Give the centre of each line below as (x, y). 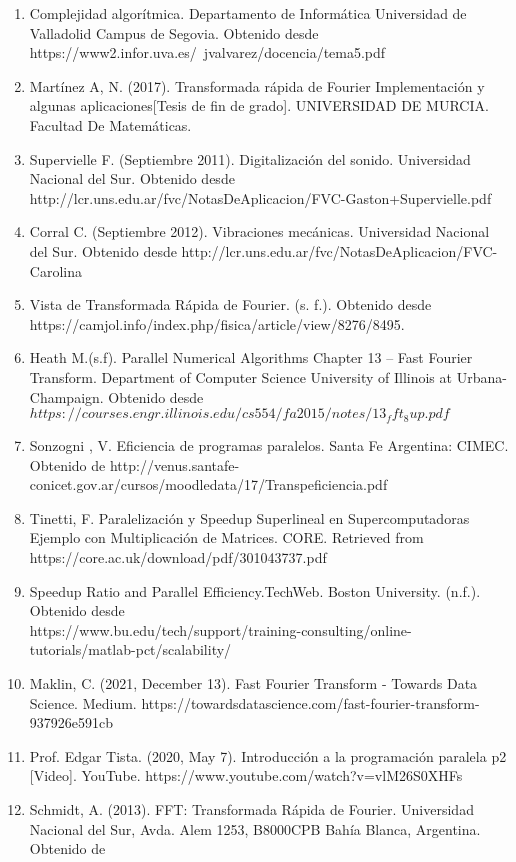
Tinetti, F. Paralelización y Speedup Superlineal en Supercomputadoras (249, 517)
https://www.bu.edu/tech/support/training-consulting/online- (220, 629)
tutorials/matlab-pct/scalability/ (130, 649)
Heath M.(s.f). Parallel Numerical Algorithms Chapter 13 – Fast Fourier (251, 357)
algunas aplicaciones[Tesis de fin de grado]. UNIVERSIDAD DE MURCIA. (259, 105)
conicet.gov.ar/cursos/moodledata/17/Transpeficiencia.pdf (208, 484)
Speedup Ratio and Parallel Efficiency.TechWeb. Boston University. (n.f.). (255, 590)
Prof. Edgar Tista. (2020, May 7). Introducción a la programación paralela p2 (268, 755)
